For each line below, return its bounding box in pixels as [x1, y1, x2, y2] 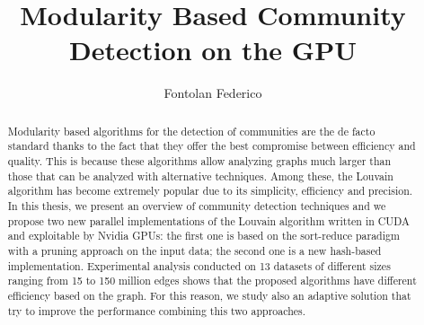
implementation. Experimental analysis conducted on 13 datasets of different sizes [7, 258, 391, 273]
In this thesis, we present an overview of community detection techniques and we [7, 198, 386, 213]
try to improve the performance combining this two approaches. [7, 303, 306, 318]
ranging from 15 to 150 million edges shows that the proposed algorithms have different [7, 273, 417, 288]
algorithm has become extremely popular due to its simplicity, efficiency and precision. [7, 183, 413, 198]
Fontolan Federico [163, 83, 262, 102]
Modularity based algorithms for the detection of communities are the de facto [7, 123, 375, 138]
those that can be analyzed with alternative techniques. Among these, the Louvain [7, 168, 393, 183]
